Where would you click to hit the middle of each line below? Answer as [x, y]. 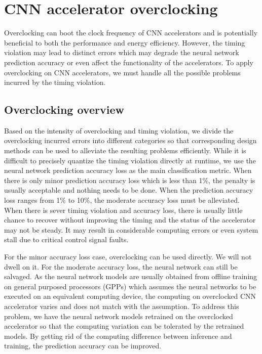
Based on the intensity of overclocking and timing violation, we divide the [119, 130]
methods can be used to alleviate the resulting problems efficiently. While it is [125, 150]
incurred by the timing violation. [55, 82]
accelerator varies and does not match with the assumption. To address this [122, 306]
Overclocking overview [64, 109]
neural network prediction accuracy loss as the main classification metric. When [128, 170]
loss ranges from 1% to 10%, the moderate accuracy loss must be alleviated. [122, 200]
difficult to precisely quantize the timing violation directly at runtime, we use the [130, 160]
